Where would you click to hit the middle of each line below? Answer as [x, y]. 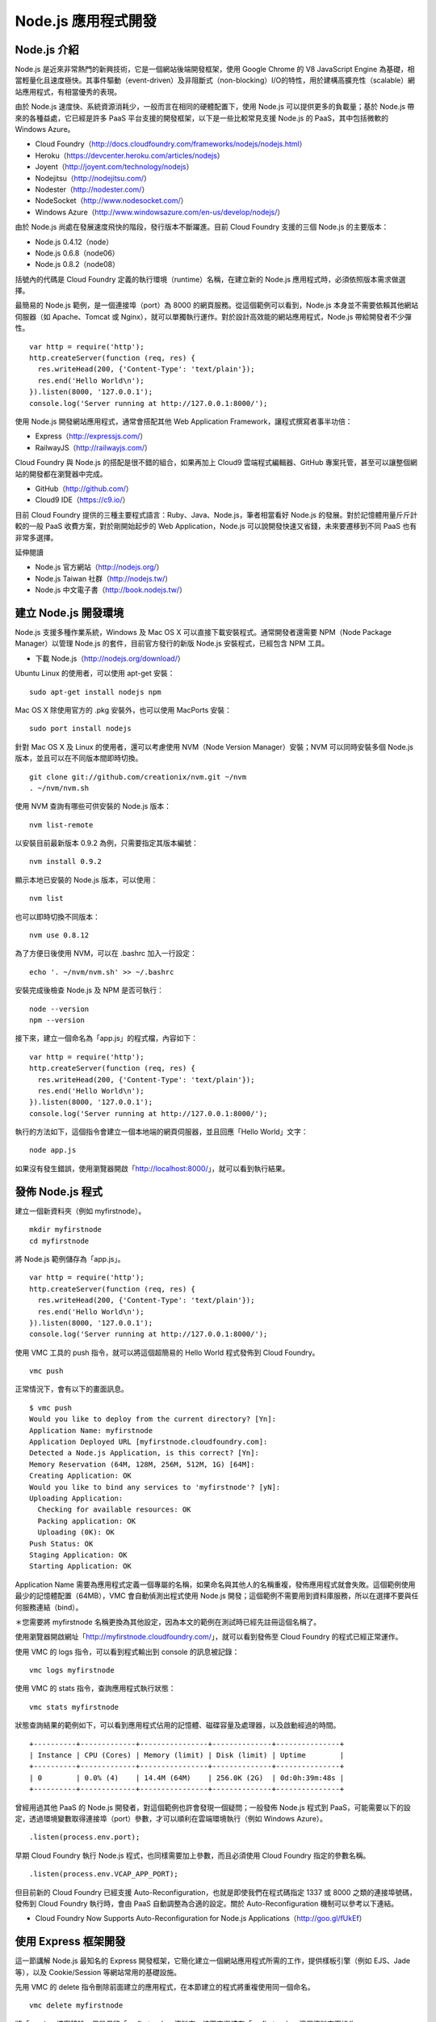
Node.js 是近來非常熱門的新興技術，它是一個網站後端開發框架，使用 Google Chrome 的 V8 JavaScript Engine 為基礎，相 [215, 70]
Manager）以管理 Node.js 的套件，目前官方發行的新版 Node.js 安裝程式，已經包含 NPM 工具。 [172, 644]
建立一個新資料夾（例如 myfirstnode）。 [80, 1211]
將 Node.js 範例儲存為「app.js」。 [70, 1258]
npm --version [57, 1020]
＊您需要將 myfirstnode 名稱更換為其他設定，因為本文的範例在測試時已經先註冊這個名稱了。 [168, 1622]
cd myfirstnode [59, 1241]
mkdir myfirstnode [66, 1230]
